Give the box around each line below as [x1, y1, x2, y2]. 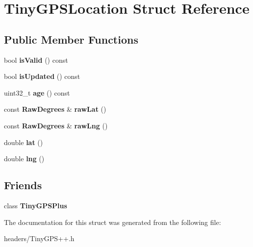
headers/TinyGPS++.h [4, 233, 75, 244]
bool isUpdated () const [4, 71, 80, 81]
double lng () [4, 153, 45, 164]
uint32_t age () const [4, 87, 70, 98]
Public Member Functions [4, 31, 138, 47]
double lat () [4, 137, 43, 147]
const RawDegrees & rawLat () [4, 104, 106, 114]
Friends [4, 177, 42, 193]
